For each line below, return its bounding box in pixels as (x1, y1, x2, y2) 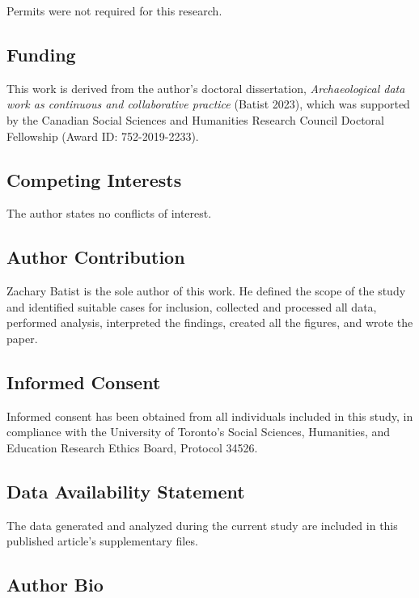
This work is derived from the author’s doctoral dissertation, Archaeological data (6, 79, 405, 96)
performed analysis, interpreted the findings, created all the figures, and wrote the (6, 314, 413, 331)
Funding (6, 41, 76, 66)
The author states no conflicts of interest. (6, 205, 212, 222)
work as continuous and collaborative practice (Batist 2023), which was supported (6, 95, 410, 112)
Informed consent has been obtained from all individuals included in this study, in (6, 407, 413, 424)
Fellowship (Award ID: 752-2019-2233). (6, 127, 199, 144)
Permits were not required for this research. (6, 2, 222, 19)
